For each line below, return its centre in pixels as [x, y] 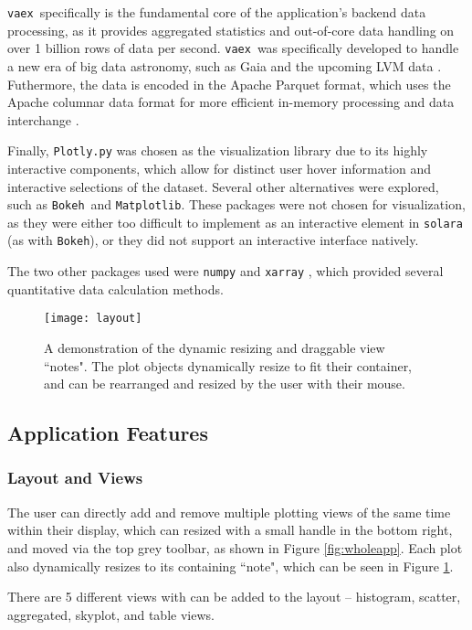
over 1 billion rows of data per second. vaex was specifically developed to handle [233, 48]
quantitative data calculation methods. [115, 288]
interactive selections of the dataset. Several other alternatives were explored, [223, 186]
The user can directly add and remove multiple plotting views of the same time [229, 512]
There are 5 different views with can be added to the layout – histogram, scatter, [234, 597]
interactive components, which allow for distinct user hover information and [220, 168]
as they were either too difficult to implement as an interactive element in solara [235, 222]
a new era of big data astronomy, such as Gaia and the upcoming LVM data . [225, 65]
